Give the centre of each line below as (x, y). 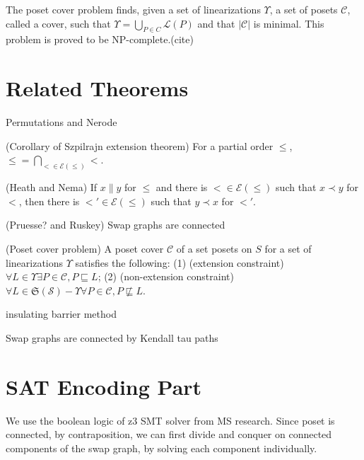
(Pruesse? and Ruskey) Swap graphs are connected (116, 225)
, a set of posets (304, 9)
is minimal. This (289, 23)
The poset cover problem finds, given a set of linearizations (133, 9)
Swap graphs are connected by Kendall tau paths (112, 337)
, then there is (49, 201)
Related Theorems (97, 88)
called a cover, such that (58, 23)
